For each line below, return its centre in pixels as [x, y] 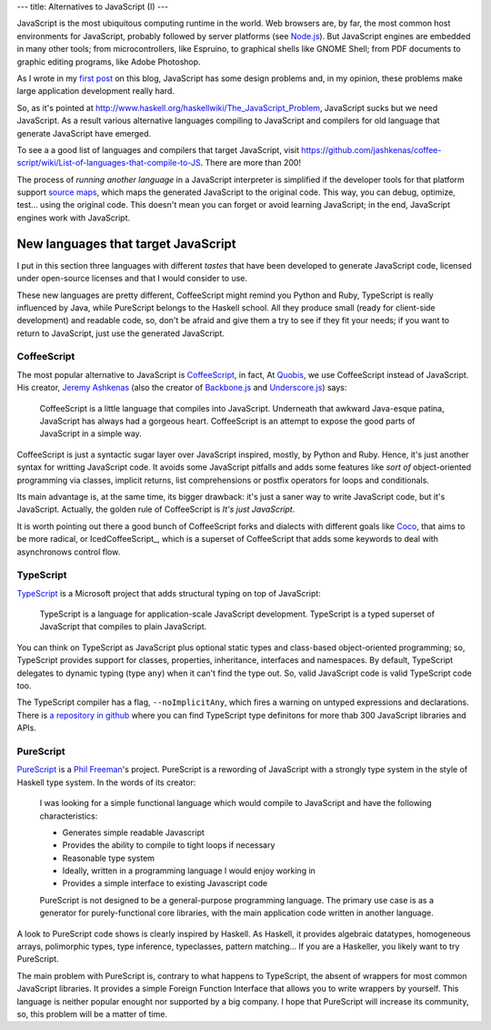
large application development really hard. [95, 91]
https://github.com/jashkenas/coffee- [371, 149]
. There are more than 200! [251, 163]
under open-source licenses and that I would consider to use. [132, 279]
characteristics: [69, 816]
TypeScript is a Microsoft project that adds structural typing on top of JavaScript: [169, 593]
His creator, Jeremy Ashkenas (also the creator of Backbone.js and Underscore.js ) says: [182, 388]
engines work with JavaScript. [74, 218]
